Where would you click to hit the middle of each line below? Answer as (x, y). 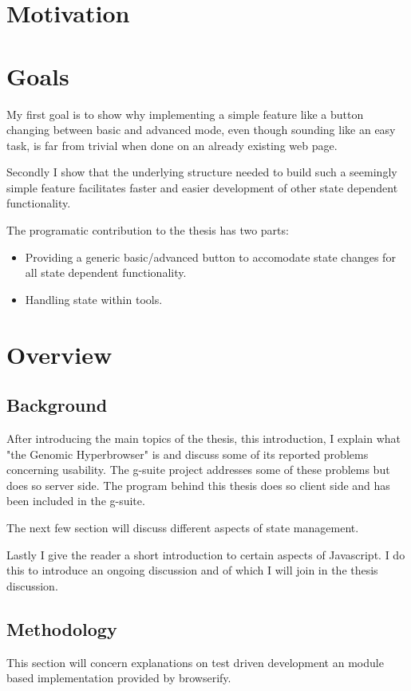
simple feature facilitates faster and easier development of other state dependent (202, 187)
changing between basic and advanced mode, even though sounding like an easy (201, 130)
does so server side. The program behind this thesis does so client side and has (198, 485)
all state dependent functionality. (106, 272)
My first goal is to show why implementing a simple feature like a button (185, 114)
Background (57, 405)
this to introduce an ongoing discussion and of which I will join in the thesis (192, 570)
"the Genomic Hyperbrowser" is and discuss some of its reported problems (188, 454)
